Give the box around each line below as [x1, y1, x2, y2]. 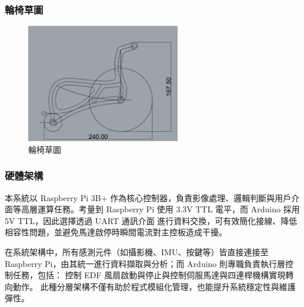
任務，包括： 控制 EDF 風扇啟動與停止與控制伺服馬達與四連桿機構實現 [12, 269, 286, 281]
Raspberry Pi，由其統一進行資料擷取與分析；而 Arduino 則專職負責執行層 [5, 257, 286, 269]
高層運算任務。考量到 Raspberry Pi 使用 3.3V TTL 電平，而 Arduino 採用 [21, 203, 300, 215]
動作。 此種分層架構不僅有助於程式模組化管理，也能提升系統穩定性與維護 [12, 280, 296, 292]
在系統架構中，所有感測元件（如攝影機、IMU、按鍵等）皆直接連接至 [5, 245, 269, 258]
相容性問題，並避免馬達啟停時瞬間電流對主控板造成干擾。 [5, 226, 227, 238]
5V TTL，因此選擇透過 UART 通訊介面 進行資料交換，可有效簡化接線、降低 [5, 214, 298, 226]
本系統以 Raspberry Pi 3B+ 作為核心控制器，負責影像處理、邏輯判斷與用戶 [5, 191, 292, 203]
